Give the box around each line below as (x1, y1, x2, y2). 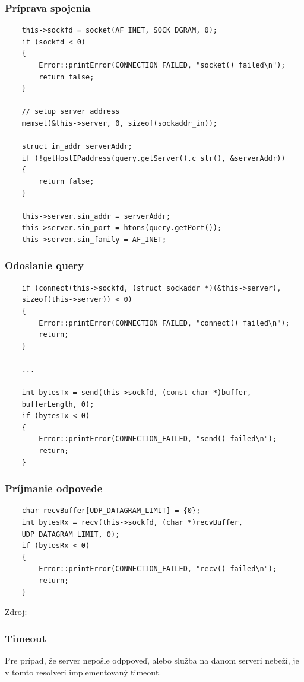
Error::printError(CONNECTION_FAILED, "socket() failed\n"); (39, 61, 286, 69)
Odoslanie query (5, 258, 84, 273)
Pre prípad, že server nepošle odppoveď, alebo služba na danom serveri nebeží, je (5, 654, 299, 666)
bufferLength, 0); (21, 400, 94, 409)
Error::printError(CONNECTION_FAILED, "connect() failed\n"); (39, 318, 290, 327)
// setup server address (21, 107, 120, 116)
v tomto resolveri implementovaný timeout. (5, 665, 161, 678)
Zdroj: (5, 605, 27, 618)
